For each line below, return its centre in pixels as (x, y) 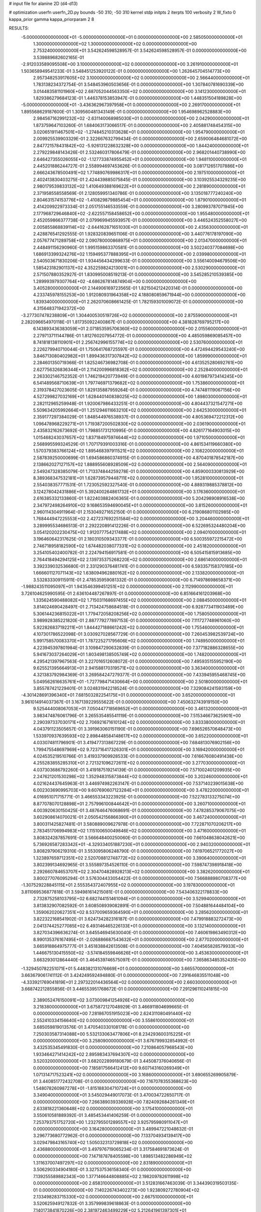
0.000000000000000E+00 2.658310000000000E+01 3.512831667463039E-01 (112, 1183)
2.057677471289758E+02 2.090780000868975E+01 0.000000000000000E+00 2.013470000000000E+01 (140, 240)
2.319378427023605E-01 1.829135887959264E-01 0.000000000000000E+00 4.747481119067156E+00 (137, 390)
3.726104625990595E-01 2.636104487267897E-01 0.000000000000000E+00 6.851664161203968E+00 (126, 593)
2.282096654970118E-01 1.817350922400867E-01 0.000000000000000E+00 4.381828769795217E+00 (125, 322)
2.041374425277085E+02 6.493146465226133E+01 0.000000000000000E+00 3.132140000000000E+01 (139, 925)
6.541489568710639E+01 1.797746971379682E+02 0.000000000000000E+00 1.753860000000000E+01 (139, 383)
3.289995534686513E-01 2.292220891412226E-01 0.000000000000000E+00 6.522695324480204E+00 (139, 526)
